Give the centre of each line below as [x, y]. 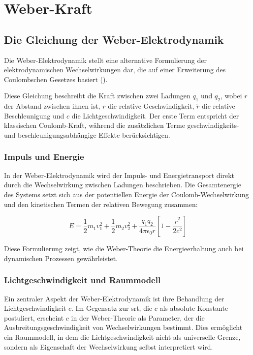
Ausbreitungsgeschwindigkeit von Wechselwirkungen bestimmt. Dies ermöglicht [123, 327]
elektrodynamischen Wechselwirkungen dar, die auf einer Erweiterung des [115, 70]
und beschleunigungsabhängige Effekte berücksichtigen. [87, 134]
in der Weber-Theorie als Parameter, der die [138, 317]
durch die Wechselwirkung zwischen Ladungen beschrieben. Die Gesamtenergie [123, 185]
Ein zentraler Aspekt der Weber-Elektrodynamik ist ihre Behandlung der [114, 298]
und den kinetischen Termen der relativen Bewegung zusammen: [101, 204]
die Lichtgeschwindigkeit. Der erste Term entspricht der [155, 115]
